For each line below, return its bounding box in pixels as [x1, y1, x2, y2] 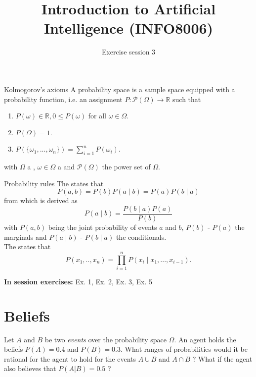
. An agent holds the [174, 334, 236, 344]
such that [172, 94, 201, 104]
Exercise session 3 [101, 47, 156, 57]
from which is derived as [4, 195, 78, 206]
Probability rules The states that [4, 178, 104, 188]
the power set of [102, 162, 151, 172]
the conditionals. [116, 231, 167, 242]
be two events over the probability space [44, 334, 167, 344]
